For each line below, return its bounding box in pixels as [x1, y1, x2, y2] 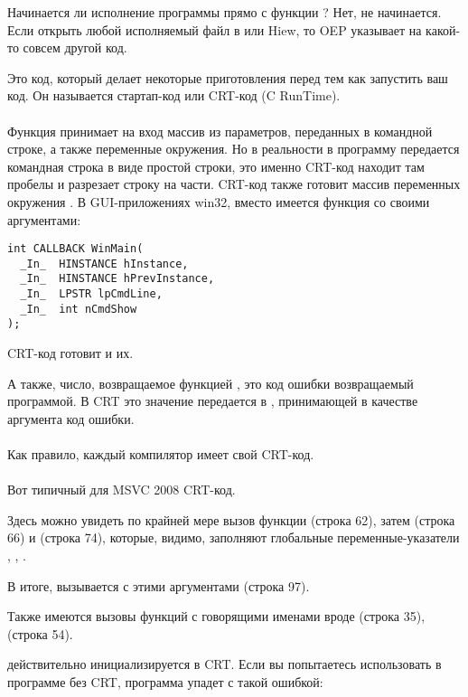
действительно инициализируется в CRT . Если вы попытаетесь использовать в [7, 655, 442, 673]
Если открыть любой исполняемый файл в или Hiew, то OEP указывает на [7, 20, 422, 39]
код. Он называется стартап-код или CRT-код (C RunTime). [7, 86, 341, 105]
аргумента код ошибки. [7, 409, 135, 428]
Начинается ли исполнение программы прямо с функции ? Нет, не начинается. [7, 3, 442, 21]
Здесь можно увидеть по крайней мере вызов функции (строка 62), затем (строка [7, 510, 455, 529]
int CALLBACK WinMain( [7, 242, 144, 256]
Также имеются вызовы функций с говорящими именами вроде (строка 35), [7, 607, 426, 626]
